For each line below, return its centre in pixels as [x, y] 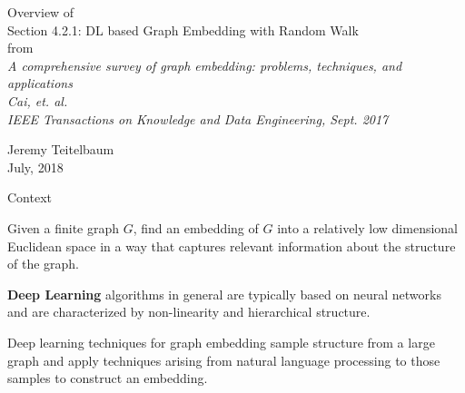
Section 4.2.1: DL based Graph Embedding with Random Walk [183, 29]
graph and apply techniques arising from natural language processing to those [224, 360]
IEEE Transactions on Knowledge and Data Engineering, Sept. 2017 [198, 118]
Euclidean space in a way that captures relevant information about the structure [232, 246]
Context [30, 197]
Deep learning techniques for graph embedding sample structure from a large [221, 342]
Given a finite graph [64, 227]
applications [40, 83]
